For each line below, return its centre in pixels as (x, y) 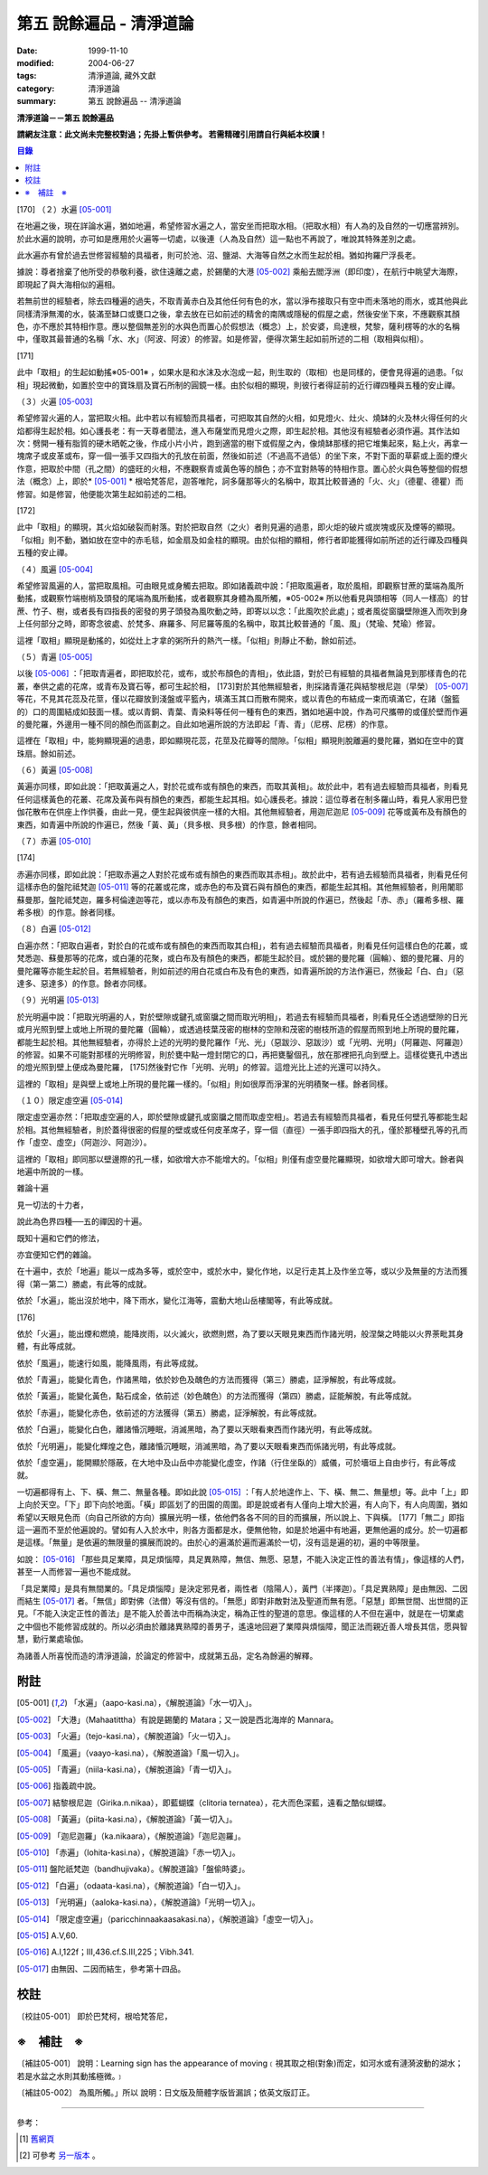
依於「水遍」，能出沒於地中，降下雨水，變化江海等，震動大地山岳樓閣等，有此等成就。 (177, 1301)
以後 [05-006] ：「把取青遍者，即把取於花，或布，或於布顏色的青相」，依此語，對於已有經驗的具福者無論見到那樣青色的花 (242, 673)
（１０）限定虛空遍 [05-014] (70, 1101)
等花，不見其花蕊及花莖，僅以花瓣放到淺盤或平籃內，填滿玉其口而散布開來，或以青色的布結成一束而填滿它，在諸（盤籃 (238, 699)
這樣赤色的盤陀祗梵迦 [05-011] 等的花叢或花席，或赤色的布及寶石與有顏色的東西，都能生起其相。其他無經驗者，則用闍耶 (240, 887)
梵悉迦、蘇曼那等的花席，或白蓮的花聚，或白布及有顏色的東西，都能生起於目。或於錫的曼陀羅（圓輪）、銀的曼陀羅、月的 (240, 958)
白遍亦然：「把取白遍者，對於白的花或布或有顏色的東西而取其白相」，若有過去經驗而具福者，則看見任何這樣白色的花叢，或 (242, 946)
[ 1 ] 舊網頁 (37, 2139)
